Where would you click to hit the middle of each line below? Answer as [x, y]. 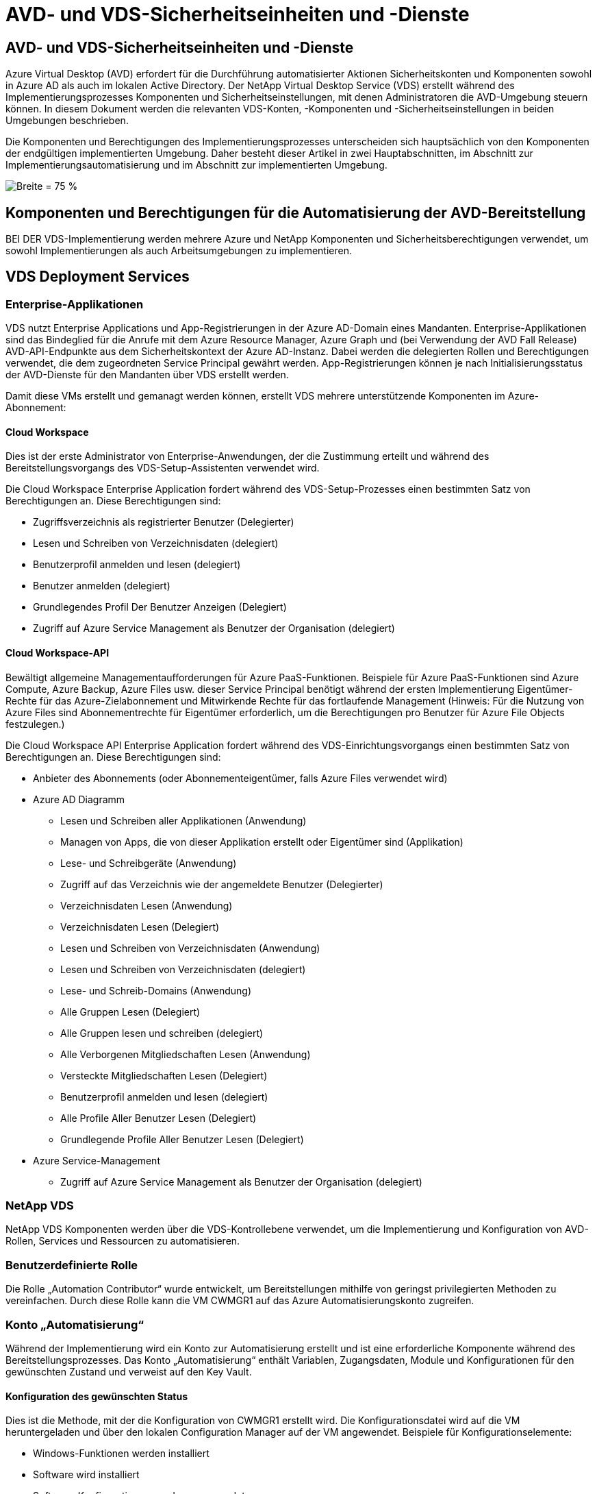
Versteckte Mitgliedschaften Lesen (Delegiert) [164, 1075]
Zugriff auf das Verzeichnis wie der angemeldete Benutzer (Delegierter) [222, 884]
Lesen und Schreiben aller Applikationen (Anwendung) [183, 820]
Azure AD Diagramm [79, 799]
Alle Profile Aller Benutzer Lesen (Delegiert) [158, 1118]
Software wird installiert [86, 1475]
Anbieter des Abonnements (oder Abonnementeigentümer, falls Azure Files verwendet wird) [240, 778]
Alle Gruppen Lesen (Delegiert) [130, 1012]
